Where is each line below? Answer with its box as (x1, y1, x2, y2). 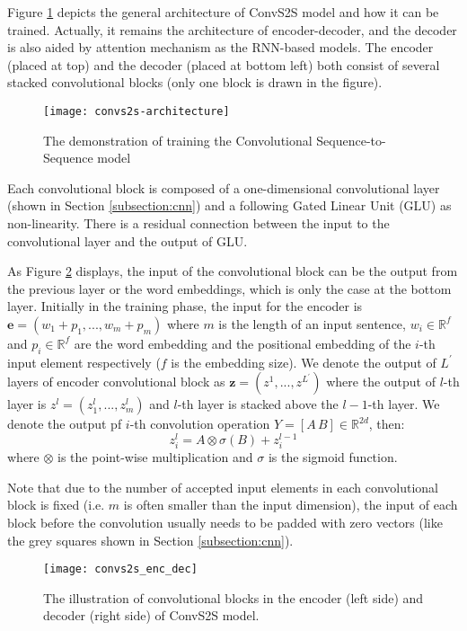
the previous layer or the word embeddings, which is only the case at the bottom (7, 279, 452, 298)
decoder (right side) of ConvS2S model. (43, 606, 260, 625)
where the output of (326, 372, 436, 391)
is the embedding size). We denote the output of (171, 352, 436, 371)
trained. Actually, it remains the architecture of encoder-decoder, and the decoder (7, 20, 457, 39)
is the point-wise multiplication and (57, 448, 253, 467)
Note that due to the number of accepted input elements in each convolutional (7, 477, 438, 496)
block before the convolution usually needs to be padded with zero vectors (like (7, 512, 443, 531)
